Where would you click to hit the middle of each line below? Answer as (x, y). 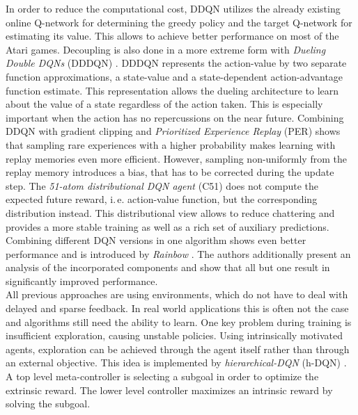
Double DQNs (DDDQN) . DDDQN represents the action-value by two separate (176, 63)
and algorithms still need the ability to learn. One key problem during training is (179, 322)
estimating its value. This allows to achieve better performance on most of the (172, 36)
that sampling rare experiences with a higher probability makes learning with (171, 144)
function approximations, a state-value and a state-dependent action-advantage (174, 76)
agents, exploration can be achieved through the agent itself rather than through (178, 349)
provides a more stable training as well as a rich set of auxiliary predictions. (168, 226)
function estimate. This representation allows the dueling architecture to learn (172, 90)
